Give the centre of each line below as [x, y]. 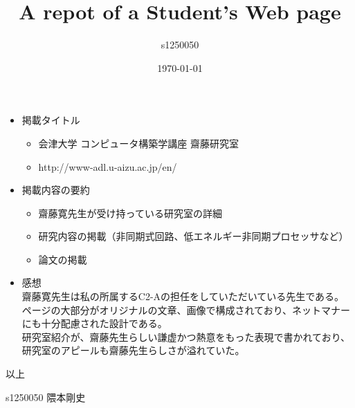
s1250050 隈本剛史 [46, 397]
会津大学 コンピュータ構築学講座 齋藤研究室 [138, 143]
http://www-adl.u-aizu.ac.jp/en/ [108, 166]
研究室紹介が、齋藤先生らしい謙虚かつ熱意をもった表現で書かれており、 [186, 336]
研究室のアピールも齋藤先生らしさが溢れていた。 [133, 350]
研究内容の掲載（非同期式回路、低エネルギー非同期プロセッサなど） [193, 236]
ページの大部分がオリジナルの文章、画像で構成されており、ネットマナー [186, 309]
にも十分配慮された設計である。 [94, 323]
